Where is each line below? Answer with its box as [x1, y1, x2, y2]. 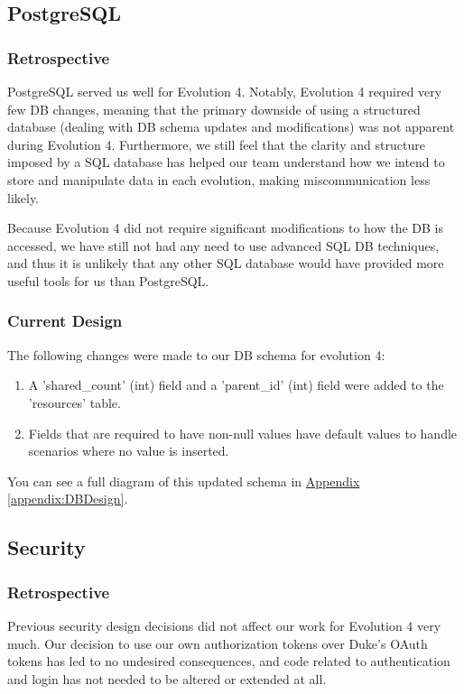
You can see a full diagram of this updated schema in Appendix [7, 471, 360, 490]
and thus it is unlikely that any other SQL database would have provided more [7, 254, 444, 273]
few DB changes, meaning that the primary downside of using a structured [7, 99, 421, 118]
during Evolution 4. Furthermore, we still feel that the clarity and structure [7, 134, 425, 153]
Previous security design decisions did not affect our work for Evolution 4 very [7, 615, 441, 634]
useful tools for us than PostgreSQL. [7, 271, 209, 290]
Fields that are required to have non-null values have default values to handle [28, 423, 458, 442]
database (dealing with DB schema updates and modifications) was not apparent [7, 117, 455, 136]
